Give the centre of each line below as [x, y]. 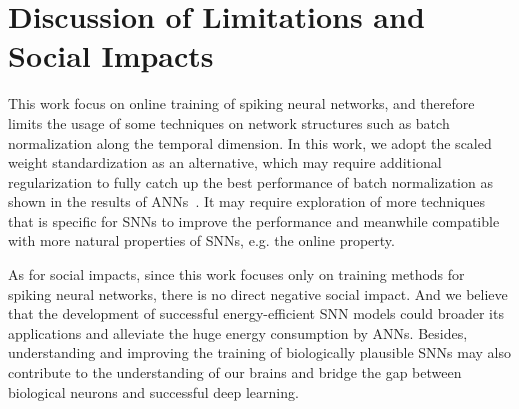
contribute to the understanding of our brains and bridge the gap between [235, 372]
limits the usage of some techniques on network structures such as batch [229, 122]
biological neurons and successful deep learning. [153, 391]
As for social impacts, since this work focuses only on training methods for [236, 274]
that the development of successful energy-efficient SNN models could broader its [256, 313]
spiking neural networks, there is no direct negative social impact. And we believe [258, 293]
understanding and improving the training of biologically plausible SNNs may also [259, 352]
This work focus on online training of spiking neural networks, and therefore [241, 103]
